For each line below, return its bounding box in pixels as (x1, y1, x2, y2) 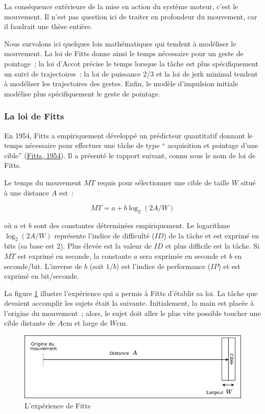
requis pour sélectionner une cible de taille (97, 177, 230, 187)
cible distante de (4, 318, 56, 328)
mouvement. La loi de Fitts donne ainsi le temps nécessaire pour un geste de (4, 48, 244, 59)
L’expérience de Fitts (25, 400, 91, 410)
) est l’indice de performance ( (116, 260, 211, 271)
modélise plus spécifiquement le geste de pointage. (4, 88, 160, 99)
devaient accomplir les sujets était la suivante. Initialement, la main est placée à (4, 298, 254, 308)
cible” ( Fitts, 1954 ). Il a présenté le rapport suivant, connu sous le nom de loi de (4, 150, 256, 160)
